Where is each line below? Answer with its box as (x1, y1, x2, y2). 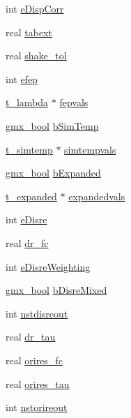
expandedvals (68, 188, 125, 203)
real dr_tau (6, 329, 56, 344)
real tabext (6, 24, 52, 39)
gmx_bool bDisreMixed (6, 283, 107, 297)
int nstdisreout (6, 306, 68, 320)
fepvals (59, 95, 88, 110)
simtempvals (64, 142, 116, 156)
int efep (6, 71, 38, 86)
